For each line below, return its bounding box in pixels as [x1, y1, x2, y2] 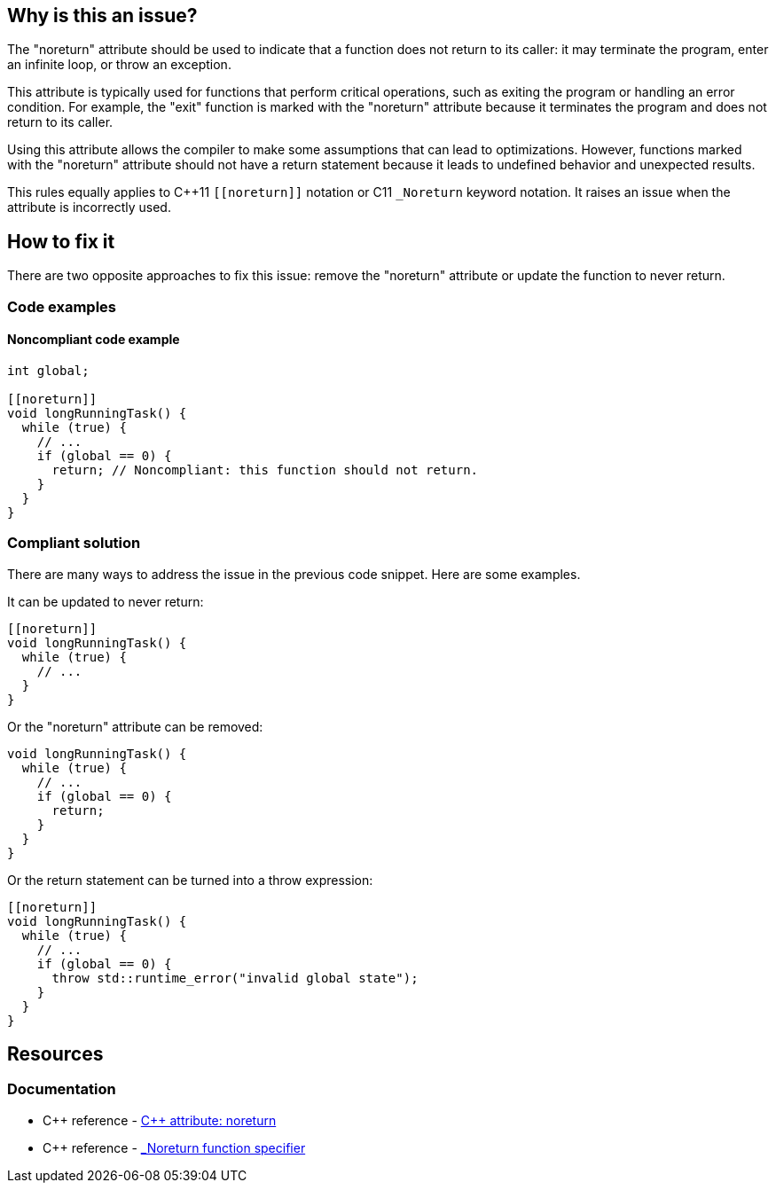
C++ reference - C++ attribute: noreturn [43, 1112, 277, 1128]
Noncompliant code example [7, 332, 180, 348]
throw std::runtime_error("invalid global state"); [51, 970, 419, 985]
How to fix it [7, 230, 115, 253]
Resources [7, 1043, 104, 1066]
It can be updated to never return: [7, 593, 204, 609]
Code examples [7, 297, 117, 316]
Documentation [7, 1080, 116, 1099]
